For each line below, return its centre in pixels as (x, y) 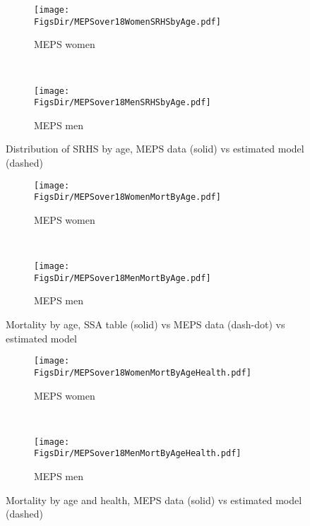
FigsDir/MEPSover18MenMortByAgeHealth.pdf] (138, 454)
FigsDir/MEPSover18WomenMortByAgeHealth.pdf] (143, 372)
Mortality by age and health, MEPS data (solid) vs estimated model (154, 500)
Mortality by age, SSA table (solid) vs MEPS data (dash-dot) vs (145, 324)
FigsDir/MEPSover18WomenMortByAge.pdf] (127, 197)
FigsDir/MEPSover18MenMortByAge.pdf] (123, 278)
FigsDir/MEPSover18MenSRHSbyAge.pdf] (123, 103)
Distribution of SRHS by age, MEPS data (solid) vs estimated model (155, 149)
